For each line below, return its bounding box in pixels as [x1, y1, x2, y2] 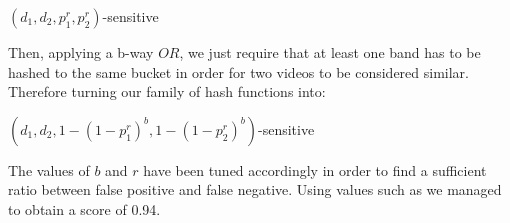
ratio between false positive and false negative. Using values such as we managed [8, 179, 502, 200]
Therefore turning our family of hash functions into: [8, 81, 326, 102]
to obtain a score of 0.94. [8, 198, 161, 219]
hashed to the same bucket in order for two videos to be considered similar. [8, 61, 469, 82]
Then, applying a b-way [8, 42, 154, 62]
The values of [8, 159, 90, 180]
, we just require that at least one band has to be [179, 42, 481, 62]
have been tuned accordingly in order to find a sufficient [143, 159, 487, 180]
